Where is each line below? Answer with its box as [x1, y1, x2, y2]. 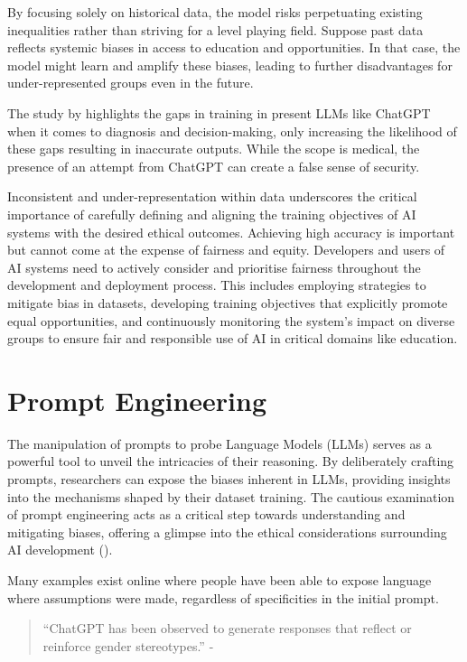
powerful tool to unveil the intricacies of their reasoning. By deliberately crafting [7, 452, 454, 471]
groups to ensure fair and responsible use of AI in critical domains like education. [7, 329, 458, 348]
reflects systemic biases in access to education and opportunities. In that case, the [7, 38, 461, 57]
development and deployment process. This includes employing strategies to [7, 275, 426, 294]
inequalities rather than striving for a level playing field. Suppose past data [7, 20, 424, 39]
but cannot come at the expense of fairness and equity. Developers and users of [7, 240, 445, 259]
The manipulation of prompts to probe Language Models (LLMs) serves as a [7, 434, 432, 452]
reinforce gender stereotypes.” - [42, 636, 214, 655]
